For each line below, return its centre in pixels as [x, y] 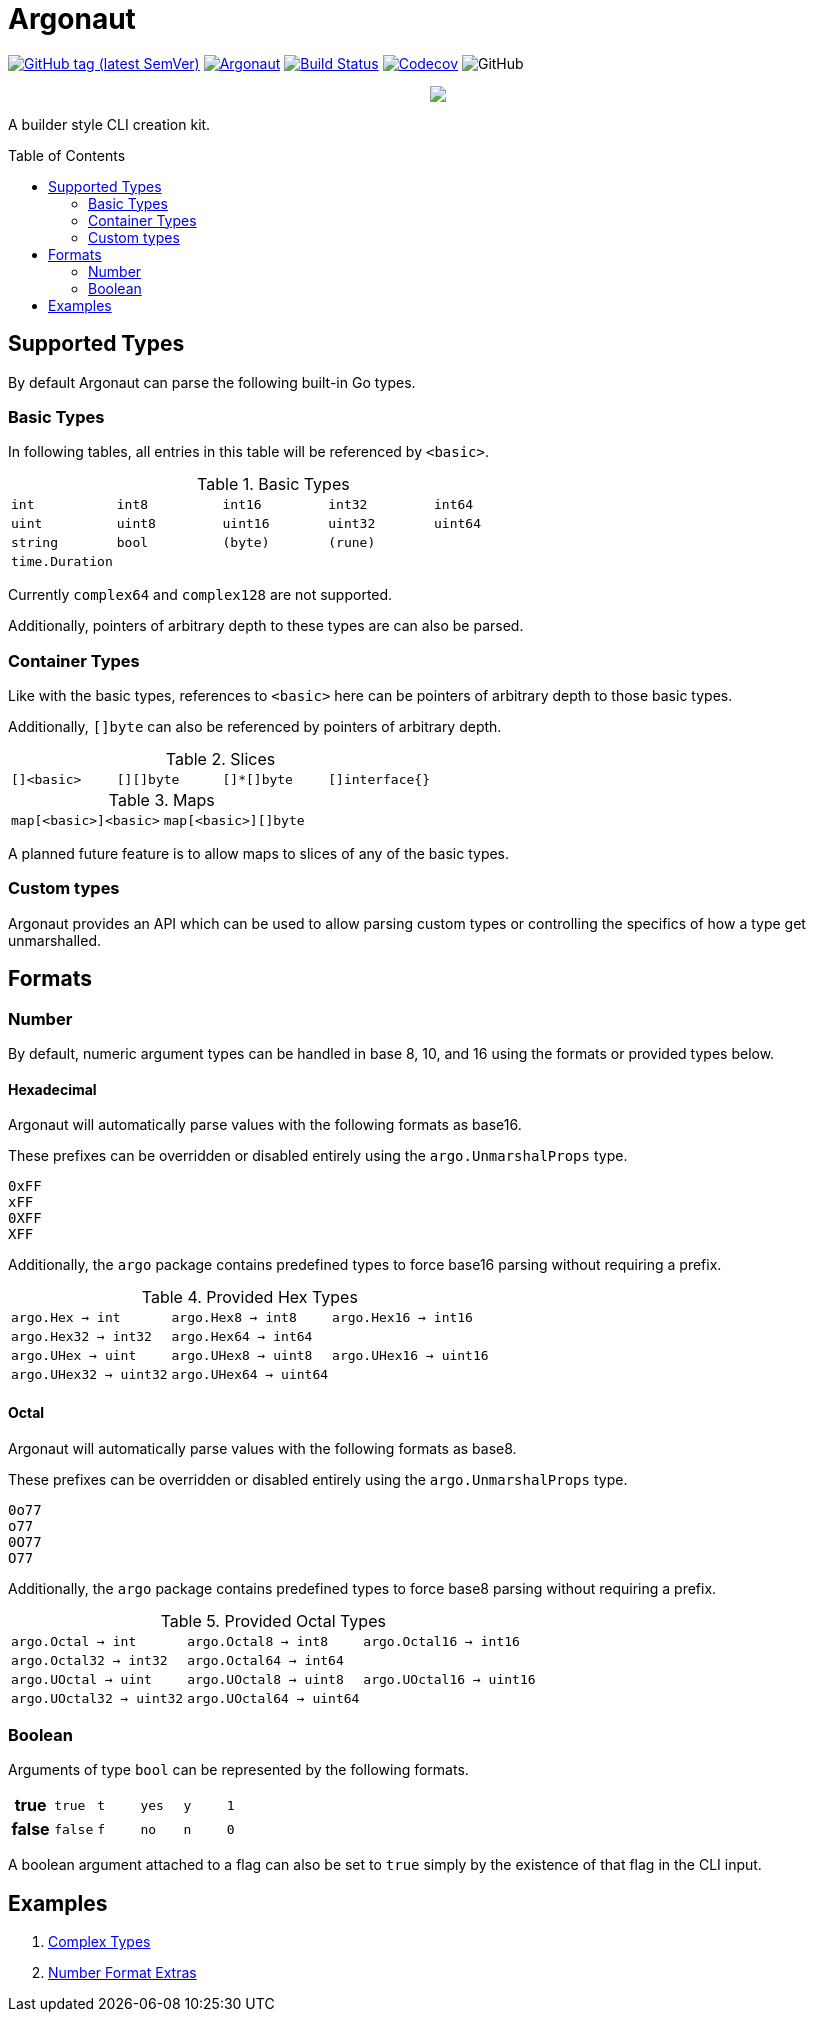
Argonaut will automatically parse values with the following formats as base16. [265, 1125]
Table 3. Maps [161, 800]
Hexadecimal [52, 1089]
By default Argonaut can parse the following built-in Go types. [212, 382]
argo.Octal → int [74, 1641]
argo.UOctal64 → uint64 [273, 1698]
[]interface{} [379, 780]
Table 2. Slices [220, 759]
